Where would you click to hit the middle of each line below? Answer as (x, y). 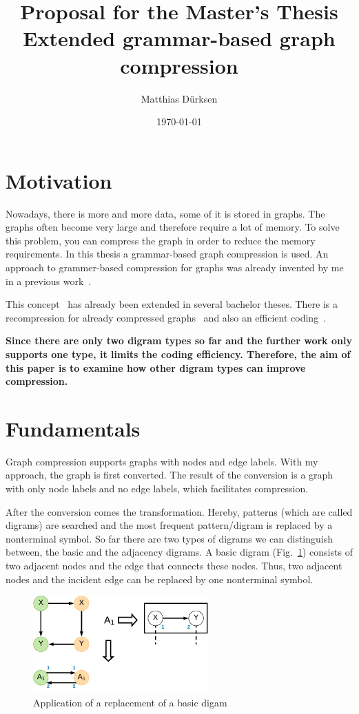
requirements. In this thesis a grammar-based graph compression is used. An (167, 254)
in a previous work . (49, 281)
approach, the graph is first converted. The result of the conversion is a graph (170, 475)
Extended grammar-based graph (179, 38)
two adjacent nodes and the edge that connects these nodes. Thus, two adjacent (174, 566)
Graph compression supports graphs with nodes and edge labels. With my (162, 461)
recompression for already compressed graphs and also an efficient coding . (166, 317)
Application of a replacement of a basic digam (130, 703)
